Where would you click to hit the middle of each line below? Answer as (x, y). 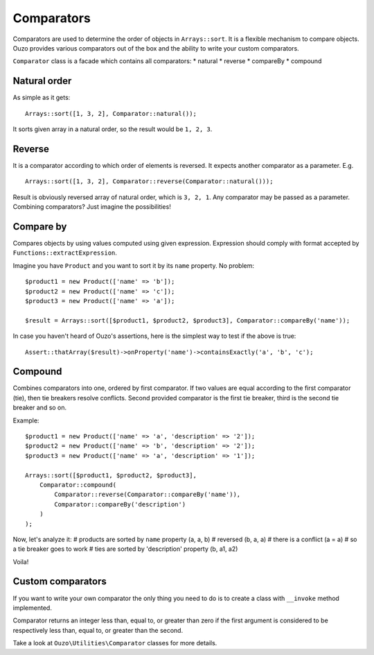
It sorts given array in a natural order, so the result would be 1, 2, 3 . (113, 129)
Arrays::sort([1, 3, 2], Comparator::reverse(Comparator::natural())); (149, 181)
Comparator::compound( (78, 485)
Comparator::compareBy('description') (120, 504)
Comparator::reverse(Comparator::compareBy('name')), (148, 495)
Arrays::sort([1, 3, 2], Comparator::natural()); (111, 113)
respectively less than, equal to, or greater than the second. (98, 630)
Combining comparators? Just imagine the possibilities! (92, 207)
